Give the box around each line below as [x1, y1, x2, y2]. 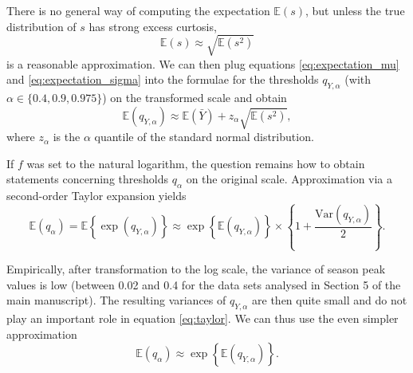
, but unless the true [305, 2, 405, 18]
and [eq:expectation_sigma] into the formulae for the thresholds [6, 71, 319, 88]
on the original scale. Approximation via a [186, 171, 393, 187]
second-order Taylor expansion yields [6, 187, 187, 204]
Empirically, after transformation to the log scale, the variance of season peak [6, 261, 386, 277]
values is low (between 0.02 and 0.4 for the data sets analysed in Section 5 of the [6, 276, 401, 293]
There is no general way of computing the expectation [6, 2, 270, 18]
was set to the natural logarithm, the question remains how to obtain [26, 155, 365, 171]
